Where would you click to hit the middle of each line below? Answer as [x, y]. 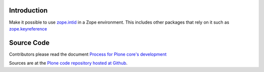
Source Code [29, 43]
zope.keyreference [28, 29]
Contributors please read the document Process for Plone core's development [88, 54]
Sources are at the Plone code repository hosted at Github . [68, 63]
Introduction [28, 10]
